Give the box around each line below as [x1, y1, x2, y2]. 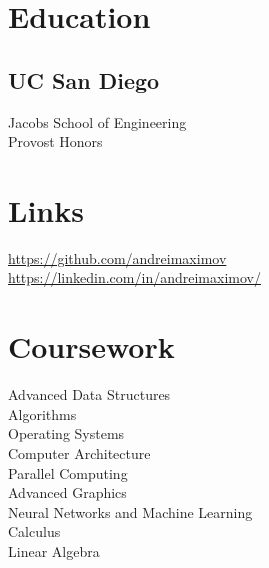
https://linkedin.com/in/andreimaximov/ [8, 267, 261, 288]
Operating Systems [8, 423, 125, 444]
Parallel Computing [8, 462, 128, 483]
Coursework [8, 326, 175, 367]
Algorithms [8, 403, 77, 424]
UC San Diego [8, 64, 160, 95]
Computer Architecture [8, 442, 151, 463]
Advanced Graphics [8, 482, 127, 503]
